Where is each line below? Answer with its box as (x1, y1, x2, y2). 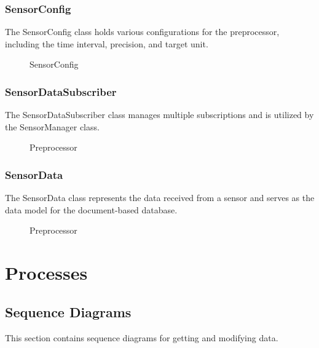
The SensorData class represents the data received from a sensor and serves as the (5, 191, 315, 204)
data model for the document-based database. (5, 203, 178, 216)
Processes (5, 260, 88, 285)
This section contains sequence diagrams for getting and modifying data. (5, 331, 278, 344)
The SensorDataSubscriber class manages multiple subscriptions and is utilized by (5, 108, 314, 121)
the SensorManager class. (5, 120, 100, 133)
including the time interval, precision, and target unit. (5, 37, 208, 50)
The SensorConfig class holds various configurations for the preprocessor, (5, 25, 280, 38)
